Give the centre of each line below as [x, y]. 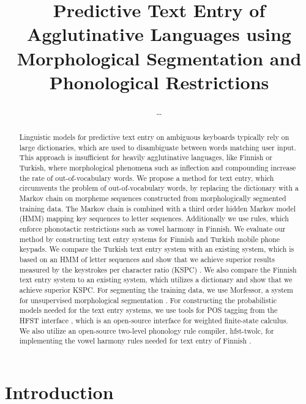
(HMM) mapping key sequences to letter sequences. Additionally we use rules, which [154, 219]
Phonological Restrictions [159, 82]
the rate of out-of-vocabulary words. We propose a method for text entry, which [147, 178]
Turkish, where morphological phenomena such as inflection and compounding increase [158, 168]
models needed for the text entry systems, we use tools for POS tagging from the [148, 310]
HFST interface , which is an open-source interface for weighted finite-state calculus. [154, 320]
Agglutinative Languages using [159, 34]
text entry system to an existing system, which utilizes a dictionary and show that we [156, 280]
